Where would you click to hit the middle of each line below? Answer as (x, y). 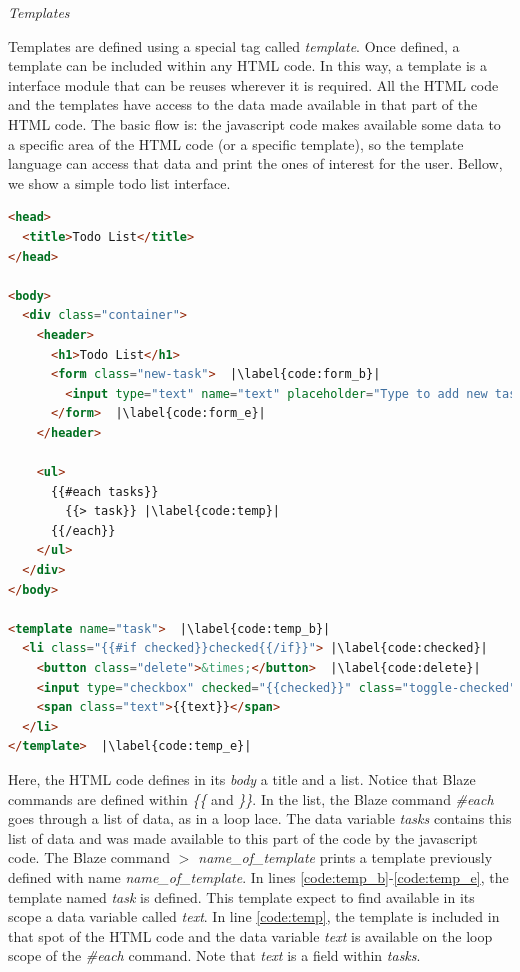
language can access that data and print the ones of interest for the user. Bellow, (255, 163)
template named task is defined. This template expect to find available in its (241, 896)
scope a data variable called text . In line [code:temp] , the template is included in (254, 916)
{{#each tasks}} (104, 491)
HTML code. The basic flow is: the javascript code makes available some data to (254, 123)
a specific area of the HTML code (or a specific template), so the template (236, 143)
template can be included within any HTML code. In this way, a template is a (248, 65)
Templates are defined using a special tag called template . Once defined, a (234, 45)
